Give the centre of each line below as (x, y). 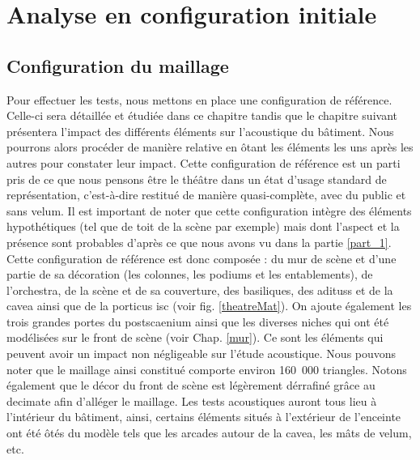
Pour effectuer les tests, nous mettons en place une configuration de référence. (199, 99)
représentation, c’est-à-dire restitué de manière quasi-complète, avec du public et (206, 195)
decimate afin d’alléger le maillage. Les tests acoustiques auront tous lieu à (192, 400)
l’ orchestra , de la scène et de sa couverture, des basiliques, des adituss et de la (200, 290)
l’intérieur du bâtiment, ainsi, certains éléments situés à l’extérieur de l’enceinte (204, 417)
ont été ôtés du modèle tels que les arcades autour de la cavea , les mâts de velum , (209, 433)
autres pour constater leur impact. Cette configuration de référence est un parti (204, 162)
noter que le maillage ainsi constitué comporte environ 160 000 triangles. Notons (207, 369)
